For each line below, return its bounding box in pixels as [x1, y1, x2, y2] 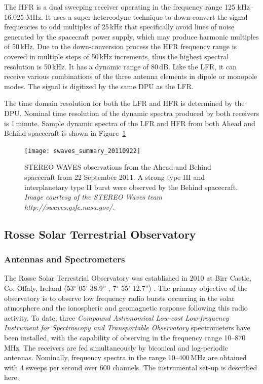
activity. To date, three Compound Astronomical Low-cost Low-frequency [4, 312, 229, 323]
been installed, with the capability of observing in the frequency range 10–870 [4, 332, 246, 342]
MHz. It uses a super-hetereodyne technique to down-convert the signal [26, 11, 248, 22]
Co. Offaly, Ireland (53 [4, 282, 74, 293]
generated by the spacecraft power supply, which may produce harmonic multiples [4, 31, 259, 42]
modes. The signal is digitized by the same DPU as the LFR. [4, 81, 194, 91]
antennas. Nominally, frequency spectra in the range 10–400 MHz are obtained [4, 352, 247, 363]
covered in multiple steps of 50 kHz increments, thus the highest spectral [4, 51, 229, 61]
